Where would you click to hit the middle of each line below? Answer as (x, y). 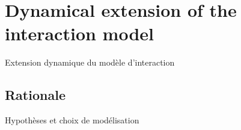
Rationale (35, 95)
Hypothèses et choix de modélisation (72, 120)
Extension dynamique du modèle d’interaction (90, 62)
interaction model (79, 33)
